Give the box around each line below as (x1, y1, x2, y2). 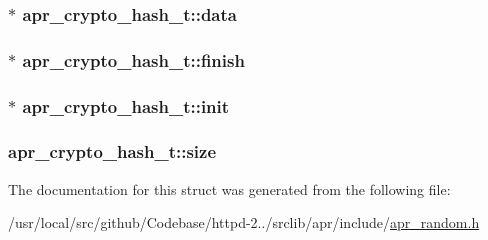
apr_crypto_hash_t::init (22, 93, 230, 118)
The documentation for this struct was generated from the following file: (8, 178, 451, 199)
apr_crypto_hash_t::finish (22, 47, 245, 72)
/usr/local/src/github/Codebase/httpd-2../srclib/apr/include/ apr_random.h (8, 212, 480, 233)
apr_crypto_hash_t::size (8, 139, 217, 164)
